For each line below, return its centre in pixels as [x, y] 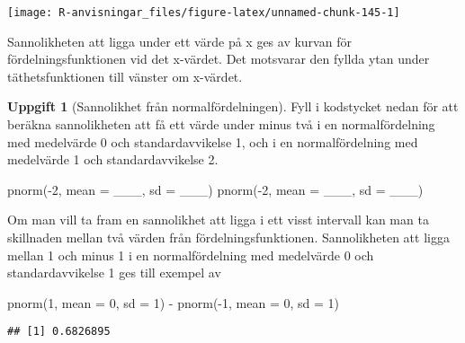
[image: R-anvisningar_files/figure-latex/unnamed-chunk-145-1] [204, 13]
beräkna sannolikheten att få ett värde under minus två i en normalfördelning [221, 124]
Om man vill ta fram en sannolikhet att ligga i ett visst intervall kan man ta [218, 220]
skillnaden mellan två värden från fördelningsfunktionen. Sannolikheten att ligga [228, 237]
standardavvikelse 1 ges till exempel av [114, 273]
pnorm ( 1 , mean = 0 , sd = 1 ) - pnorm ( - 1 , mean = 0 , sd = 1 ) [174, 302]
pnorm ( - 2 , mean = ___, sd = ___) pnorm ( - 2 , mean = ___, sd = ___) [215, 189]
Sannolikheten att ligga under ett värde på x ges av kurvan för [179, 41]
